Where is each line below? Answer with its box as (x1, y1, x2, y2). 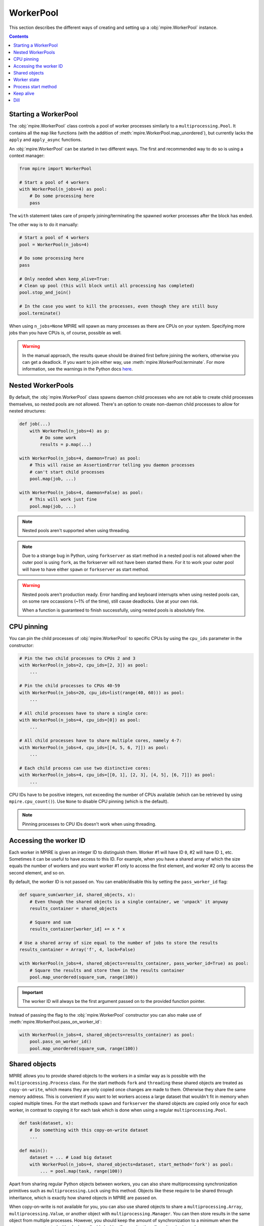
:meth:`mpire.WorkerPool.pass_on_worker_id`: (9, 1019, 102, 1025)
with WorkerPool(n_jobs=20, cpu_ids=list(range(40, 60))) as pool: (19, 690, 185, 695)
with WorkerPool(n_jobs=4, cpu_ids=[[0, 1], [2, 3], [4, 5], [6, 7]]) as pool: (19, 772, 216, 778)
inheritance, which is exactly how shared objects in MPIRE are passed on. (9, 1195, 157, 1200)
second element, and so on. (9, 869, 66, 875)
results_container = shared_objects (29, 906, 117, 912)
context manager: (9, 153, 45, 158)
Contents (9, 33, 29, 39)
